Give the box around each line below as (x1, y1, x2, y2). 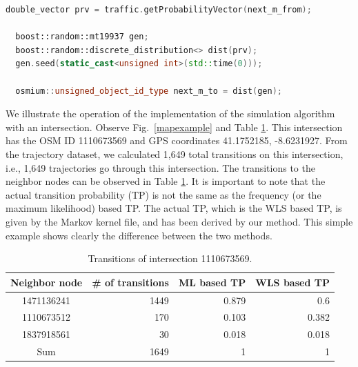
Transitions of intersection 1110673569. (88, 251, 252, 266)
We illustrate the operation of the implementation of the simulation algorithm (6, 106, 335, 121)
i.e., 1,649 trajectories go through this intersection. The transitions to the (6, 160, 315, 175)
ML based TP (178, 275, 246, 289)
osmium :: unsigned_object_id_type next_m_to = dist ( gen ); (15, 86, 282, 96)
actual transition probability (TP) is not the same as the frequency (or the (6, 187, 321, 201)
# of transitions (92, 275, 169, 289)
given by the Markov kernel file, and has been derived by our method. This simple (6, 214, 353, 228)
